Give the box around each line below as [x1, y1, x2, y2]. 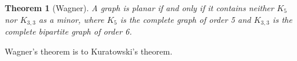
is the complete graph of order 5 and [120, 13, 251, 25]
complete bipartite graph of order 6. [5, 25, 132, 38]
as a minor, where [38, 13, 104, 25]
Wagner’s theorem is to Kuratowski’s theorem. [5, 45, 173, 57]
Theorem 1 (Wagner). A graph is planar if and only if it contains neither [5, 2, 274, 13]
